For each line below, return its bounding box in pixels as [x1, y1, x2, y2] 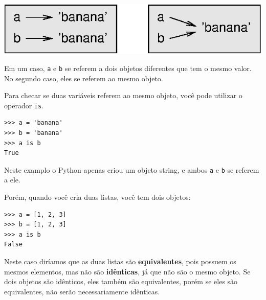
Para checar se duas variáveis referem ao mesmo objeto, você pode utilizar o [4, 90, 242, 101]
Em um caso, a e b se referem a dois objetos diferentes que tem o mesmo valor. [4, 62, 252, 73]
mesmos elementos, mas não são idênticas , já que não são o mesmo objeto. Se [4, 266, 251, 276]
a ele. [4, 174, 20, 185]
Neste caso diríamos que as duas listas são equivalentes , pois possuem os [4, 256, 236, 266]
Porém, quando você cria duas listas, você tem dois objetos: [4, 192, 191, 202]
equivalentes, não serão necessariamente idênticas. [4, 286, 160, 296]
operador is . [4, 100, 44, 110]
